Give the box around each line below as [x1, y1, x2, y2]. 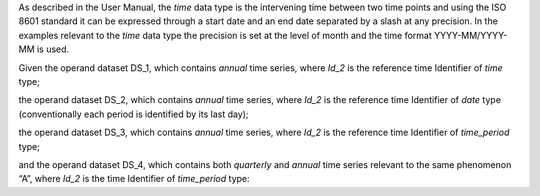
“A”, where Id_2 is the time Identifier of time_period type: [18, 173, 250, 185]
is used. [36, 43, 70, 55]
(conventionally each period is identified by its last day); [18, 108, 249, 120]
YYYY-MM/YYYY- [433, 29, 508, 41]
